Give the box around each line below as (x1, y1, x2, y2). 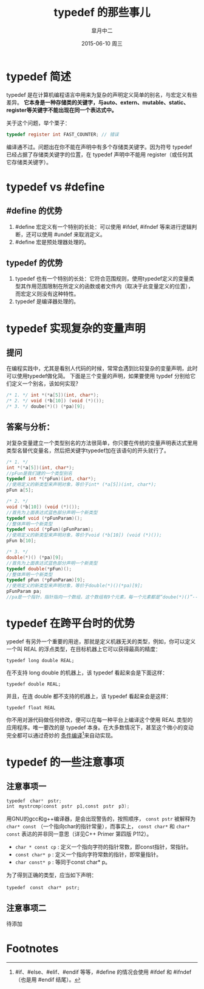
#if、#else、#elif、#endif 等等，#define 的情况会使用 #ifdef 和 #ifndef (15, 968, 192, 976)
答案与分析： (6, 422, 55, 432)
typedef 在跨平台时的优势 (6, 617, 135, 631)
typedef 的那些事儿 (53, 5, 151, 19)
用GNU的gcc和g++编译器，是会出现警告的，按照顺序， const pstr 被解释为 (6, 815, 196, 822)
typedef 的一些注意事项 (6, 755, 124, 769)
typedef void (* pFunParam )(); (6, 515, 83, 521)
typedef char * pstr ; (6, 798, 62, 804)
